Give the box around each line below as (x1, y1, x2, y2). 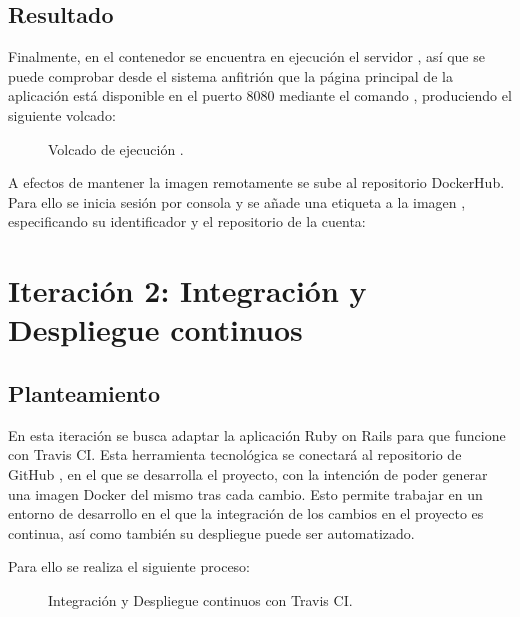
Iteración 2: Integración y (8, 270, 367, 311)
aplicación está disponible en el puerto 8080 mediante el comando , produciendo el (8, 85, 512, 106)
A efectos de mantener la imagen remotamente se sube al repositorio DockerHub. (8, 172, 505, 193)
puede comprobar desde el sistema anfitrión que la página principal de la (8, 65, 453, 86)
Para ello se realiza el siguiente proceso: (8, 556, 251, 577)
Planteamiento (8, 377, 160, 408)
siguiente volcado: (8, 104, 116, 125)
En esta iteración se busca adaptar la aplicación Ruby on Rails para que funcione (8, 424, 506, 445)
